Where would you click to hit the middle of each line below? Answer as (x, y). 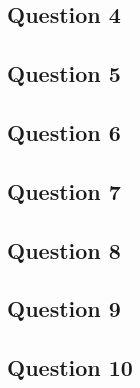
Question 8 (64, 249)
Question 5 (64, 73)
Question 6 (64, 131)
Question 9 (64, 308)
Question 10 (70, 367)
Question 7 (64, 190)
